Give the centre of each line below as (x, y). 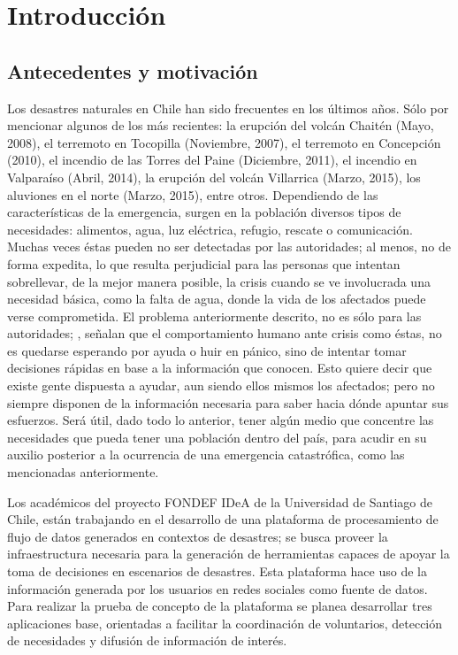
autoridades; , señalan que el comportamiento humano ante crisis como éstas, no (225, 333)
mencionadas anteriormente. (83, 472)
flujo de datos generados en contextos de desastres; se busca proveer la (198, 536)
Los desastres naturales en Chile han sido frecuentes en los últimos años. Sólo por (228, 108)
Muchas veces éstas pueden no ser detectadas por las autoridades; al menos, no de (229, 247)
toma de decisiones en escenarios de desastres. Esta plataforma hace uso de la (217, 571)
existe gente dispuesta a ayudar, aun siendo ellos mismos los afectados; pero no (221, 385)
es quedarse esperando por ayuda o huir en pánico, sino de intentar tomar (207, 350)
